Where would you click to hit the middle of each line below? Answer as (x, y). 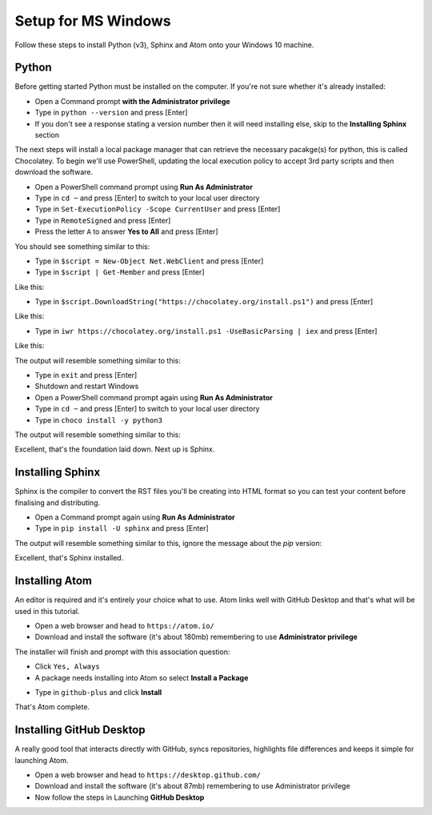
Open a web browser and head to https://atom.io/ (125, 625)
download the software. (54, 172)
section (47, 135)
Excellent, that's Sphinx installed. (69, 558)
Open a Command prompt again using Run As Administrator (135, 517)
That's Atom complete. (52, 707)
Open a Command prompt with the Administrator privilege (133, 101)
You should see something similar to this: (82, 246)
